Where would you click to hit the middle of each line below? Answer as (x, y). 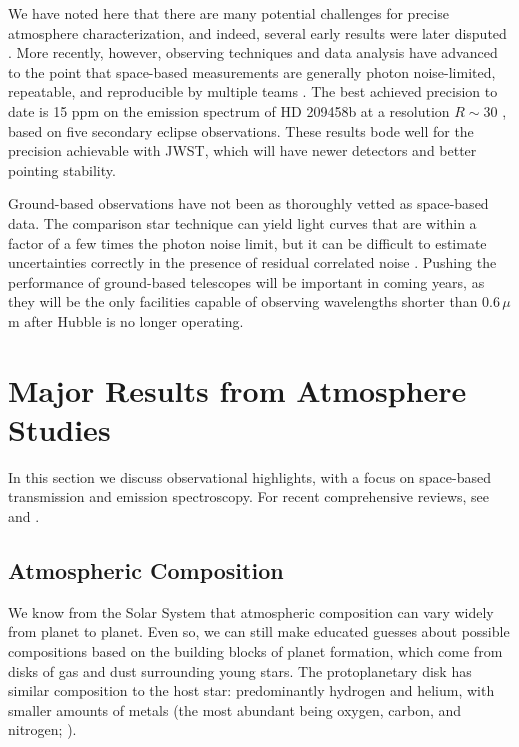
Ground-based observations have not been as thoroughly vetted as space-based (248, 203)
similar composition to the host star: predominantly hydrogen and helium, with (251, 690)
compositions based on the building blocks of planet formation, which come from (255, 650)
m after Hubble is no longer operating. (126, 320)
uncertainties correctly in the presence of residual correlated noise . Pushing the (252, 262)
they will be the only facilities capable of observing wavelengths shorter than (243, 301)
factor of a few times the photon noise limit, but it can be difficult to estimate (247, 242)
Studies (59, 428)
